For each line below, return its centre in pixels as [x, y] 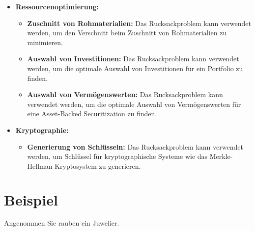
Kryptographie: [42, 130]
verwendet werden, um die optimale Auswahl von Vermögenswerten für [134, 104]
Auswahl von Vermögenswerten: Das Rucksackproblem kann [125, 94]
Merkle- [221, 156]
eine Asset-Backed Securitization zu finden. [92, 114]
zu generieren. [120, 166]
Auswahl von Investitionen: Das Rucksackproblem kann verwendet [133, 59]
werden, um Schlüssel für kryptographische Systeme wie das [117, 156]
